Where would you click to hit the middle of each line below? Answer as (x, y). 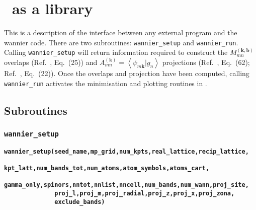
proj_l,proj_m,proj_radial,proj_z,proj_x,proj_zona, (145, 194)
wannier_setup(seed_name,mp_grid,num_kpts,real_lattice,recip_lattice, (126, 151)
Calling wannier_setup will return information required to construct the (116, 52)
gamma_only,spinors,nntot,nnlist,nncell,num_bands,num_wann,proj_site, (126, 185)
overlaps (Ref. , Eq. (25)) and (51, 62)
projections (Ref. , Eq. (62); (206, 62)
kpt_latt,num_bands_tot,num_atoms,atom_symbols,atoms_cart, (107, 168)
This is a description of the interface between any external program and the (121, 32)
